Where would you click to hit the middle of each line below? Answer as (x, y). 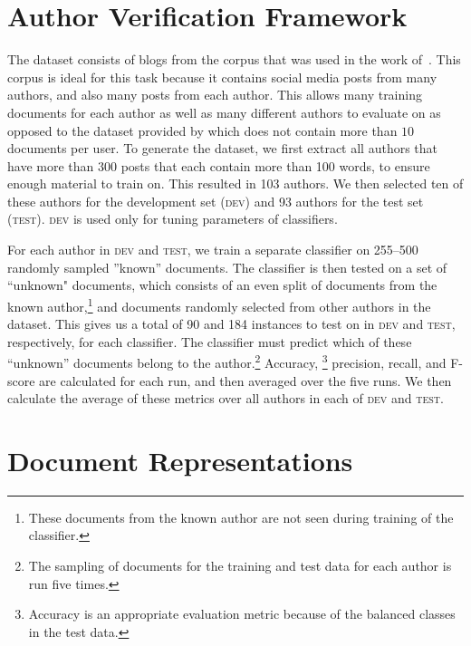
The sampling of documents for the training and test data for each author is (240, 566)
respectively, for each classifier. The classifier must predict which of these (210, 341)
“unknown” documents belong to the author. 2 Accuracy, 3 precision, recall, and (227, 361)
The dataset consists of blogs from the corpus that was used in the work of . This (234, 59)
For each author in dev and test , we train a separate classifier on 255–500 (213, 250)
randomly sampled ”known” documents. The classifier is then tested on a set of (227, 267)
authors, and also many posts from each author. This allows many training (215, 95)
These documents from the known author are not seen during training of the (241, 517)
